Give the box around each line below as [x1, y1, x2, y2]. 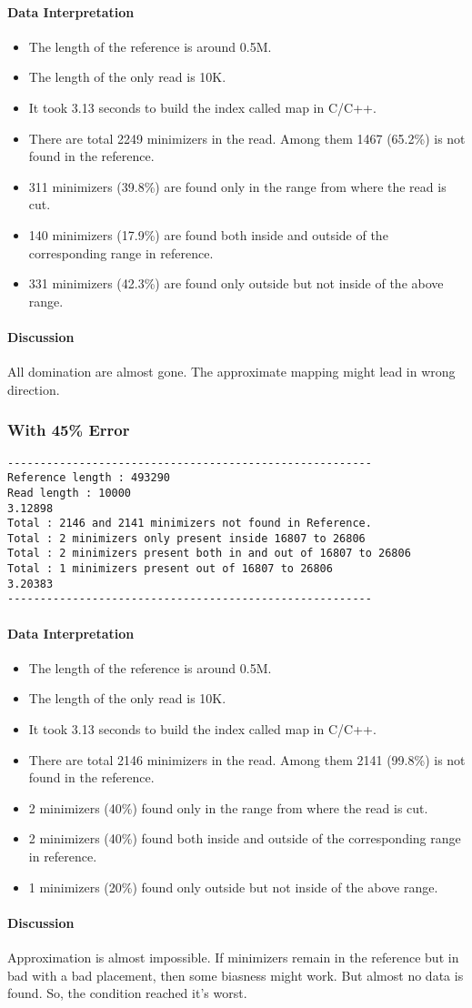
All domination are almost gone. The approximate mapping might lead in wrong [7, 362, 456, 381]
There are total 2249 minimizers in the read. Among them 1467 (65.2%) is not [28, 128, 466, 147]
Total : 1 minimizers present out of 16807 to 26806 [7, 562, 333, 576]
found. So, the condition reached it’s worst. [7, 983, 247, 1003]
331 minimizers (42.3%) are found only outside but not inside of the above [28, 274, 444, 293]
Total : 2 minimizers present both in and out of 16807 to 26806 [7, 547, 411, 560]
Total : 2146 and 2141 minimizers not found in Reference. [7, 517, 372, 530]
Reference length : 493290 [7, 471, 170, 485]
